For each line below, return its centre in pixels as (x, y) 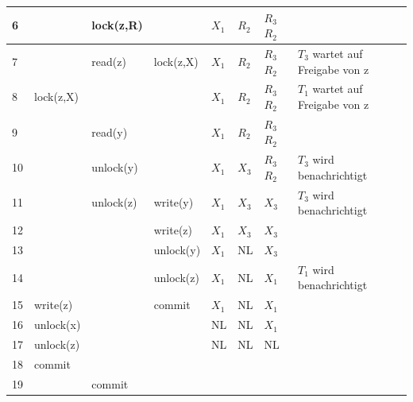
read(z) (109, 61)
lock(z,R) (117, 25)
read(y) (110, 131)
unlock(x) (58, 325)
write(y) (174, 202)
